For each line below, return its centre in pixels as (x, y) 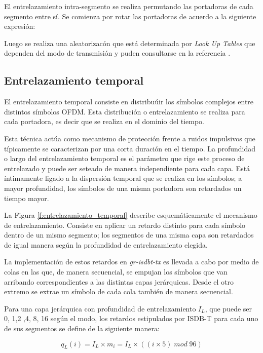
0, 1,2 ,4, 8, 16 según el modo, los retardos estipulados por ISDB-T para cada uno (131, 318)
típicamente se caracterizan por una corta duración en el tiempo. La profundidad (130, 148)
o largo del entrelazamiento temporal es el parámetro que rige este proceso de (124, 158)
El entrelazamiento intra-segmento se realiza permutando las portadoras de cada (129, 6)
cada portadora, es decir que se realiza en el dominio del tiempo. (104, 121)
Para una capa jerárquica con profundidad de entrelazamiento (100, 308)
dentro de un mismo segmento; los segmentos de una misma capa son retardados (129, 235)
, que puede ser (229, 308)
